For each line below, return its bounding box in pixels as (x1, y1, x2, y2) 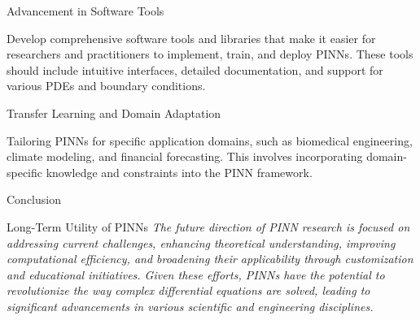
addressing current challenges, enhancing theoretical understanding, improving (7, 234, 396, 251)
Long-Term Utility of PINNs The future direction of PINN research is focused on (7, 218, 410, 235)
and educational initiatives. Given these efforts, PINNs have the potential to (7, 266, 385, 283)
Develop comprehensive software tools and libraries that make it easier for (7, 29, 376, 46)
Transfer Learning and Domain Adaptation (7, 104, 221, 121)
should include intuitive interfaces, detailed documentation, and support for (7, 61, 383, 78)
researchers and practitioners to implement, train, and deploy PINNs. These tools (7, 45, 413, 63)
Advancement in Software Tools (7, 2, 164, 19)
